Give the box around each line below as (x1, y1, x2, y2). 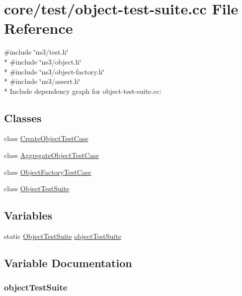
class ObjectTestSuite (4, 183, 70, 194)
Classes (4, 110, 42, 125)
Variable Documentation (4, 255, 132, 271)
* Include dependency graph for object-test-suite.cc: (4, 85, 161, 96)
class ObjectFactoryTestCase (4, 166, 91, 177)
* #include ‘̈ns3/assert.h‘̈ (4, 76, 81, 86)
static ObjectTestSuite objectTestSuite (4, 231, 121, 241)
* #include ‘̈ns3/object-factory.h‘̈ (4, 66, 104, 76)
